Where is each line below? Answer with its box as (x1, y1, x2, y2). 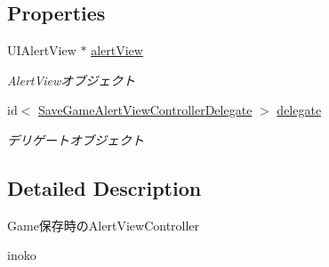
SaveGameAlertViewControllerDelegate (38, 101, 253, 119)
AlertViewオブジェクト (7, 70, 136, 89)
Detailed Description (7, 174, 202, 201)
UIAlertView (7, 41, 76, 60)
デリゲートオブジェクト (7, 130, 144, 149)
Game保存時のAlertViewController (7, 215, 200, 234)
